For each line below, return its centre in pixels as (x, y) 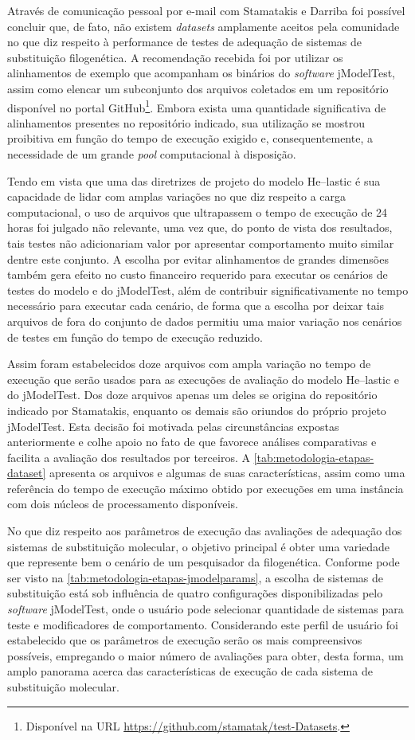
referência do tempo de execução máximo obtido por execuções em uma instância (206, 488)
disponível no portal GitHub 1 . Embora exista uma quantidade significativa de (197, 106)
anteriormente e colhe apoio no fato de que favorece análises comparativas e (192, 442)
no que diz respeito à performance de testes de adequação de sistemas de (185, 42)
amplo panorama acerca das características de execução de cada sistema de (190, 671)
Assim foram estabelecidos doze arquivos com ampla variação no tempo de (189, 364)
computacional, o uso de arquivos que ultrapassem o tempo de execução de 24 (198, 211)
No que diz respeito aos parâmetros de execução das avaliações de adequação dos (205, 531)
